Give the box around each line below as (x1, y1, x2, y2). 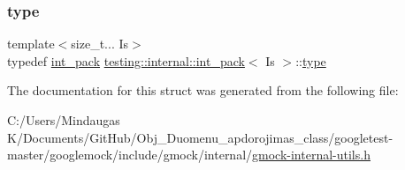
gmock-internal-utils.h (252, 145, 371, 164)
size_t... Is (71, 34, 129, 53)
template (7, 34, 55, 53)
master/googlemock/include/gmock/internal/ (7, 145, 253, 164)
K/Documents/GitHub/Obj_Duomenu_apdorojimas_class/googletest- (7, 128, 394, 146)
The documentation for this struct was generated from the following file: (7, 81, 399, 100)
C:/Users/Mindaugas (7, 111, 120, 129)
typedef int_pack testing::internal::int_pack (7, 51, 245, 70)
